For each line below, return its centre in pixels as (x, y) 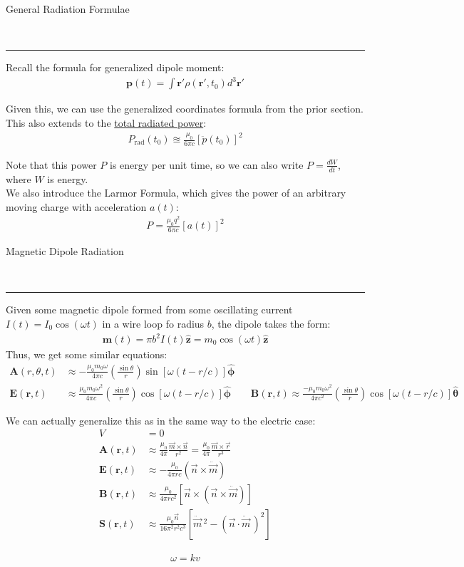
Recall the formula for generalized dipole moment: (115, 67)
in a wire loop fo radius (153, 323)
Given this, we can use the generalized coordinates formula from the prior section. (185, 109)
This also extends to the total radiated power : (106, 122)
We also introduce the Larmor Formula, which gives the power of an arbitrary (176, 193)
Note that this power (51, 164)
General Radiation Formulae (68, 9)
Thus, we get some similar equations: (87, 354)
